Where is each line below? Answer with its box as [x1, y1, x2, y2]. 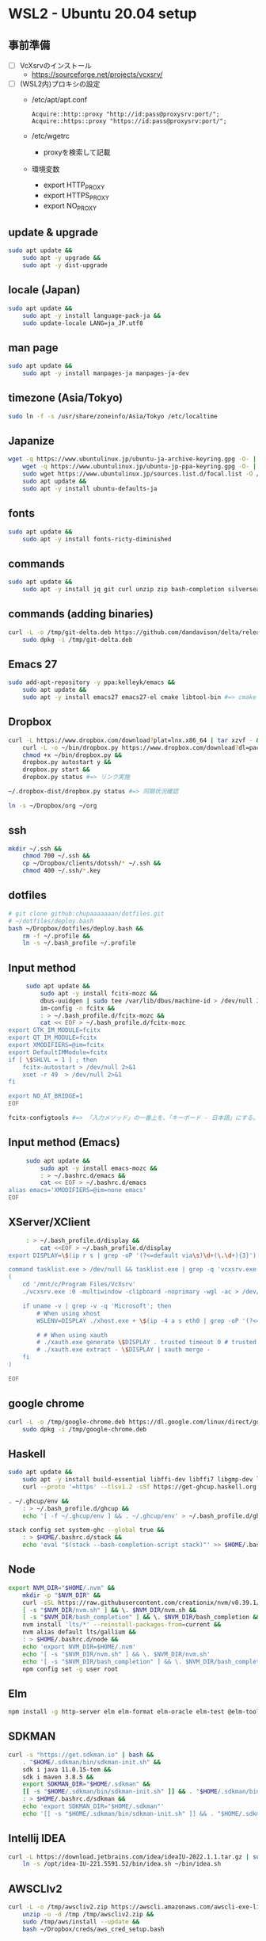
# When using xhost [36, 1309, 101, 1317]
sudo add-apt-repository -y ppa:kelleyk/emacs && [8, 678, 176, 686]
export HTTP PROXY [43, 180, 105, 191]
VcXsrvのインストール [19, 61, 93, 70]
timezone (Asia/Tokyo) [8, 392, 123, 405]
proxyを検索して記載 [43, 147, 111, 157]
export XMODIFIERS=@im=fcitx [8, 1041, 104, 1049]
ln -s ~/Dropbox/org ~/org [8, 801, 97, 809]
